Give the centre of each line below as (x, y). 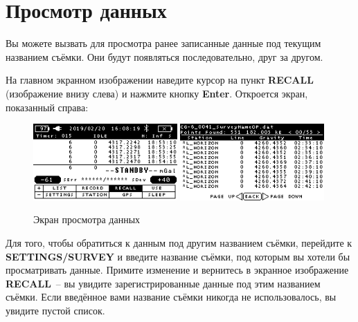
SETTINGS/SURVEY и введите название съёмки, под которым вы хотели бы (178, 256)
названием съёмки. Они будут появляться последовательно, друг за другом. (164, 56)
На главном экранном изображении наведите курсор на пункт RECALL (160, 80)
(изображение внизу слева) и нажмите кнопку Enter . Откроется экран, (157, 93)
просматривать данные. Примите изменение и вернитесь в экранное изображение (177, 270)
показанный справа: (47, 107)
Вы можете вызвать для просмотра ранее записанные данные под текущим (163, 43)
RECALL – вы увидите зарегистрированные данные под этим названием (163, 283)
